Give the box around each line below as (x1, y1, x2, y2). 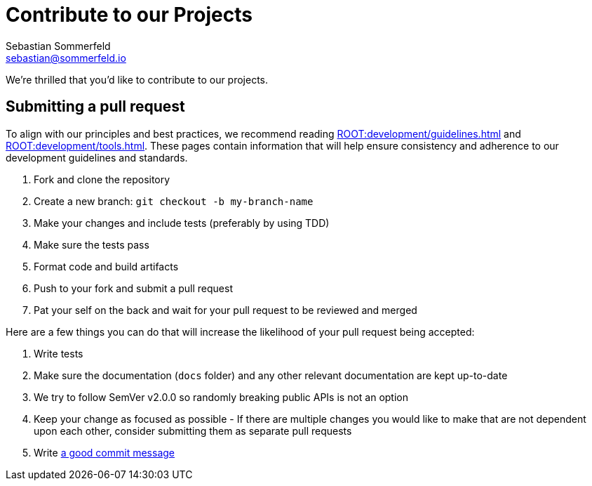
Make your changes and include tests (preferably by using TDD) (34, 216, 330, 229)
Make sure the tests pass (34, 238, 149, 251)
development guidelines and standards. (6, 151, 188, 164)
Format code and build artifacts (34, 260, 179, 272)
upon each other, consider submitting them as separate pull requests (34, 424, 352, 437)
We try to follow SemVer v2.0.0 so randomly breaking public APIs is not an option (34, 390, 409, 403)
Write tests (34, 347, 83, 360)
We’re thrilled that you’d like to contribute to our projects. (6, 73, 269, 86)
